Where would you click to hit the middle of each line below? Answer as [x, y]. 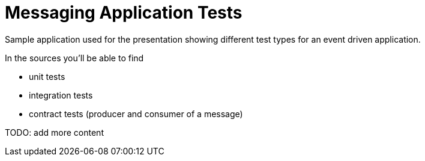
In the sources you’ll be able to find [74, 58]
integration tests [61, 95]
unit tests [47, 76]
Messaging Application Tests [124, 13]
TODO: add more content [54, 132]
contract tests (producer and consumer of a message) [136, 114]
